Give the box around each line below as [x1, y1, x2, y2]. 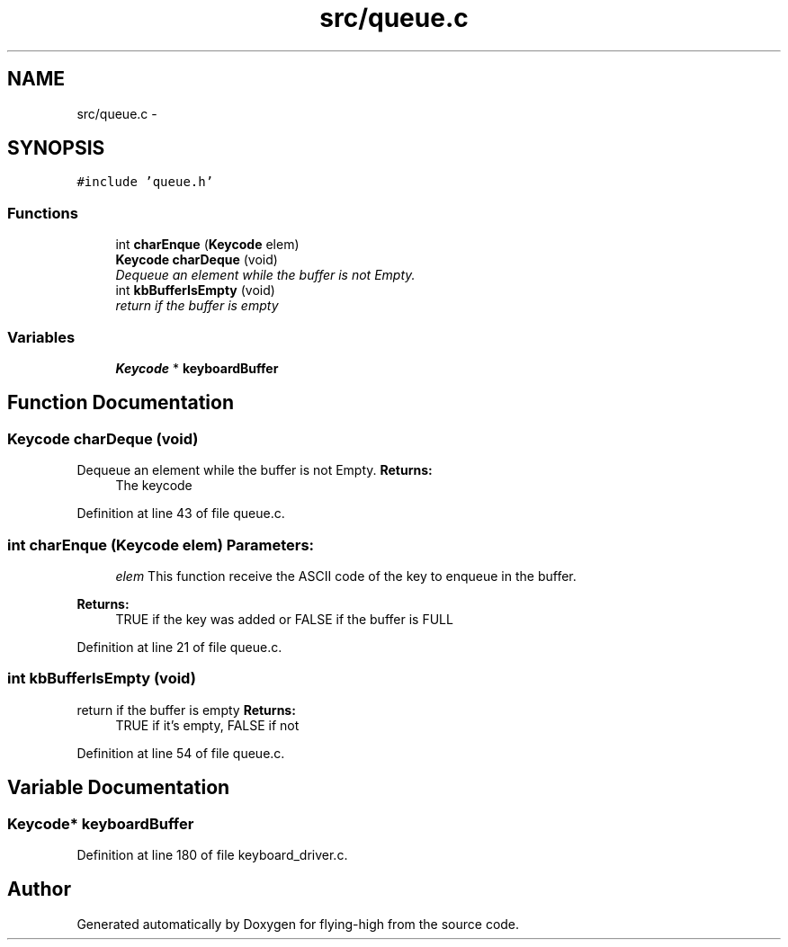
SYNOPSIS [7, 137, 105, 160]
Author [7, 878, 71, 901]
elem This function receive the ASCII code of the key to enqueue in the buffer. [115, 567, 577, 584]
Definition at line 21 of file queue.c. [76, 639, 282, 655]
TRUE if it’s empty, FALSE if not [115, 717, 300, 733]
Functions [7, 203, 78, 222]
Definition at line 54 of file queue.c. [76, 745, 285, 761]
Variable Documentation [7, 776, 230, 800]
